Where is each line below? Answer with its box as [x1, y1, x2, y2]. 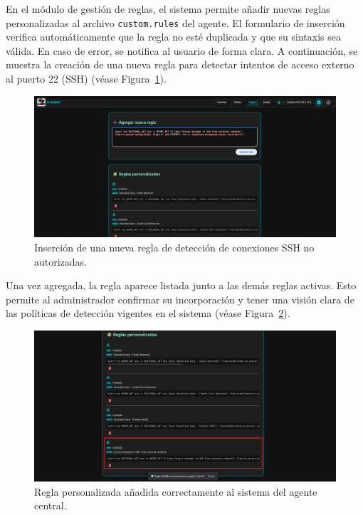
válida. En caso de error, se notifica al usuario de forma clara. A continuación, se [6, 43, 358, 58]
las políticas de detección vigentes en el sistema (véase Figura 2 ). [6, 306, 290, 321]
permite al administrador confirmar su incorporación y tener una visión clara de [6, 291, 354, 306]
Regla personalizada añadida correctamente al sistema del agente [34, 484, 317, 499]
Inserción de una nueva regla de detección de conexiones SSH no [34, 239, 315, 254]
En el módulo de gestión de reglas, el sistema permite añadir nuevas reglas [6, 1, 330, 16]
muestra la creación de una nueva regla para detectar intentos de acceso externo [6, 57, 354, 72]
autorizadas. [34, 254, 88, 269]
